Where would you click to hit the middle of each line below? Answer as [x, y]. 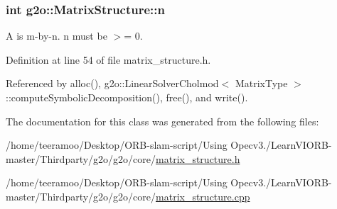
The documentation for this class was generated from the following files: [162, 121]
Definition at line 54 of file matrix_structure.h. [108, 59]
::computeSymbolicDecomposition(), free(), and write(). [127, 97]
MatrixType [261, 83]
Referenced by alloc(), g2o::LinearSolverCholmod [112, 83]
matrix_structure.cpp [203, 196]
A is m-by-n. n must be [57, 36]
